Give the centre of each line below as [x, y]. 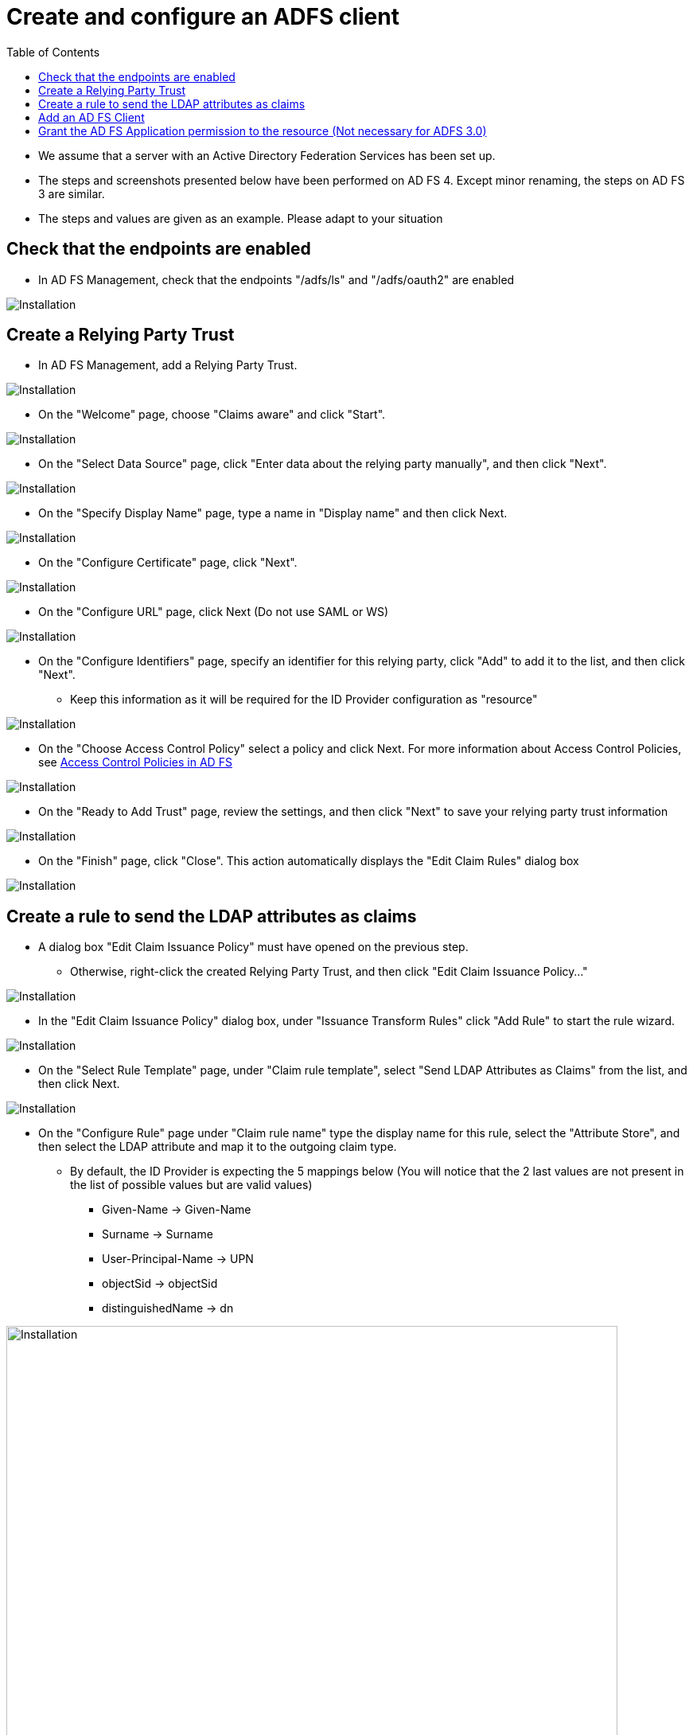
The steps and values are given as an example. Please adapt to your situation [241, 218]
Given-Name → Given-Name [177, 1210]
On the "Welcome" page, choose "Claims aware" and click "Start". [212, 415]
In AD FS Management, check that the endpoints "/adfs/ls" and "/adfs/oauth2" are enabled [276, 279]
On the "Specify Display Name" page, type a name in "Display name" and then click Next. [273, 513]
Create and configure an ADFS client [203, 17]
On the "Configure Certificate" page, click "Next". [168, 563]
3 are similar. [72, 193]
